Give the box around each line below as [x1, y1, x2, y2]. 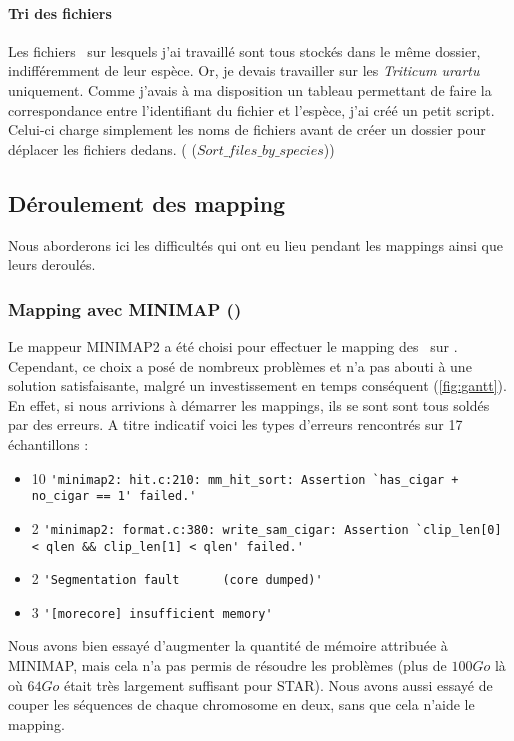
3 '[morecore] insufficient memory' [31, 601, 273, 622]
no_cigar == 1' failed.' [31, 489, 197, 504]
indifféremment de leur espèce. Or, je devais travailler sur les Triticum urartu [8, 60, 480, 81]
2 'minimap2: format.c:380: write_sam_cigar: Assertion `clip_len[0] [31, 517, 502, 538]
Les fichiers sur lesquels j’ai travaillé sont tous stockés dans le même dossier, [8, 40, 481, 61]
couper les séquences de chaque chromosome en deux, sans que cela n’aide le [8, 694, 475, 715]
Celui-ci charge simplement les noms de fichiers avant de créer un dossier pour [8, 119, 486, 140]
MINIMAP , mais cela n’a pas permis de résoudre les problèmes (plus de [8, 655, 447, 676]
